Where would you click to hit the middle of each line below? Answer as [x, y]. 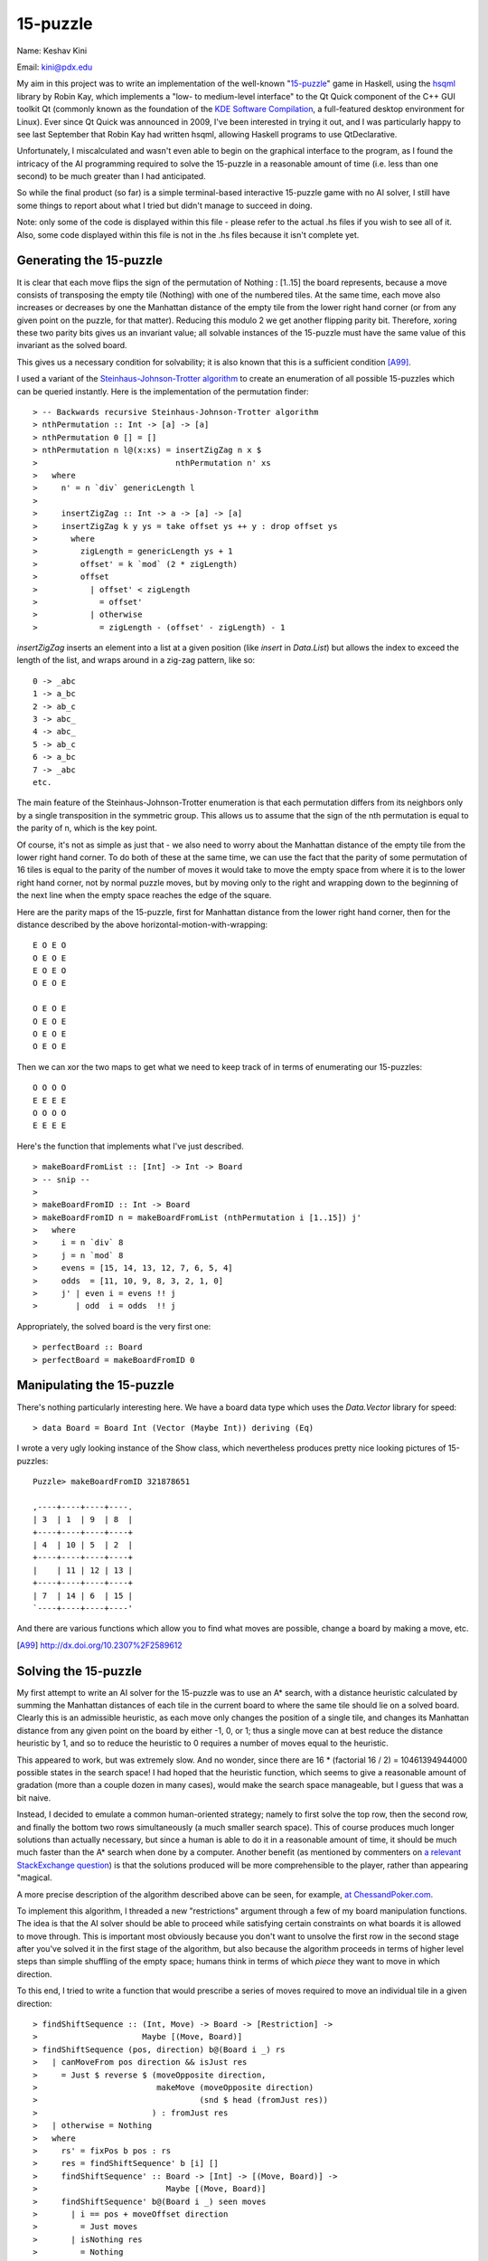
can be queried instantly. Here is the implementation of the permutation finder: [163, 391]
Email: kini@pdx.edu [55, 67]
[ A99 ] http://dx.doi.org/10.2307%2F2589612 [99, 1645]
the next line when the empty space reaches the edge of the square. [144, 895]
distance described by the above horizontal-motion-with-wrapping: [142, 924]
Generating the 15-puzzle [89, 261]
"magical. [35, 1878]
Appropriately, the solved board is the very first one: [114, 1326]
